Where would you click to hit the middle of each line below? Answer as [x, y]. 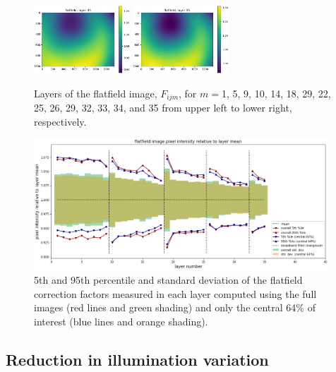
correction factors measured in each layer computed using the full [175, 293]
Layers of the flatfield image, [96, 93]
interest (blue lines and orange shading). [121, 321]
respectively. [60, 121]
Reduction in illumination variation [137, 359]
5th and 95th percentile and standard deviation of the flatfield [168, 279]
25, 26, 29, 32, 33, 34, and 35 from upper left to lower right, [163, 108]
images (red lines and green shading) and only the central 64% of [175, 307]
